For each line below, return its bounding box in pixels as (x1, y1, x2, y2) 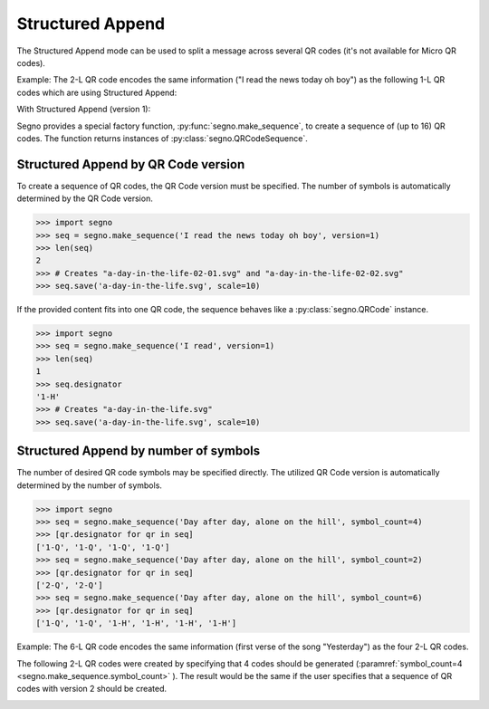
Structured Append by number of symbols (16, 444, 261, 459)
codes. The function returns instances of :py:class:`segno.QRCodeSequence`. (16, 132, 308, 144)
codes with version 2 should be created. (16, 684, 168, 695)
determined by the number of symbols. (16, 480, 163, 491)
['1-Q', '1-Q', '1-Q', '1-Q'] (35, 541, 170, 552)
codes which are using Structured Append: (16, 87, 177, 98)
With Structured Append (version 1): (16, 104, 151, 115)
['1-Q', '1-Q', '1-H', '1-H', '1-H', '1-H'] (35, 618, 237, 628)
